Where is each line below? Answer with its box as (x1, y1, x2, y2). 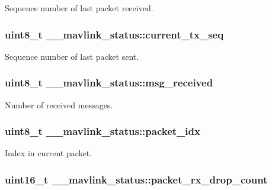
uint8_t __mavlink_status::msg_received (5, 75, 213, 90)
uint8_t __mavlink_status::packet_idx (5, 124, 200, 139)
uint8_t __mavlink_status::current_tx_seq (5, 27, 224, 41)
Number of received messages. (5, 98, 113, 111)
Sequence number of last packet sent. (5, 50, 139, 62)
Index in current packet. (5, 147, 92, 159)
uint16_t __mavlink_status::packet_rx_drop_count (5, 172, 268, 186)
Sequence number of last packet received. (5, 2, 153, 14)
